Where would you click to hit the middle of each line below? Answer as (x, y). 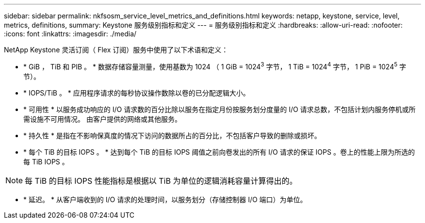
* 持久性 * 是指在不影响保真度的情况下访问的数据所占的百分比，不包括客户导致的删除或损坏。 (172, 135)
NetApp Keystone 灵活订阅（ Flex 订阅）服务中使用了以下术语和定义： (116, 50)
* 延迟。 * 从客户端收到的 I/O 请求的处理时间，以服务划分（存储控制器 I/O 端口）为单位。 (165, 199)
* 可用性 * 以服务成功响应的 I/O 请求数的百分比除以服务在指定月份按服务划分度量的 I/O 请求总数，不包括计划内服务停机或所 (220, 109)
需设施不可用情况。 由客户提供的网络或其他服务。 (102, 119)
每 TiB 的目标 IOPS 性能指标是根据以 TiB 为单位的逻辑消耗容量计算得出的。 (161, 181)
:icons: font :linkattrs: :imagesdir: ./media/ (70, 34)
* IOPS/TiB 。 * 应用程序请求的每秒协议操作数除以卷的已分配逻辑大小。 (137, 93)
